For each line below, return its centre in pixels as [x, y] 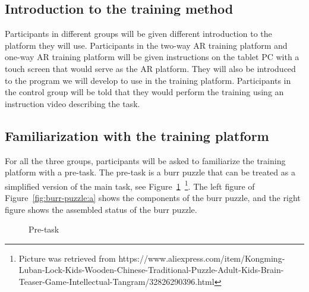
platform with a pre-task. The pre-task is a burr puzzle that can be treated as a [150, 172]
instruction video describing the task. [72, 103]
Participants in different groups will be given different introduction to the [138, 34]
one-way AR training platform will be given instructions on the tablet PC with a [152, 57]
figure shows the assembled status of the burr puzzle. [101, 209]
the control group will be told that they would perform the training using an [144, 92]
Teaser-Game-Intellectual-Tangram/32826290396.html [116, 281]
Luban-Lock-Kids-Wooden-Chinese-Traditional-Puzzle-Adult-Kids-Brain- [151, 270]
